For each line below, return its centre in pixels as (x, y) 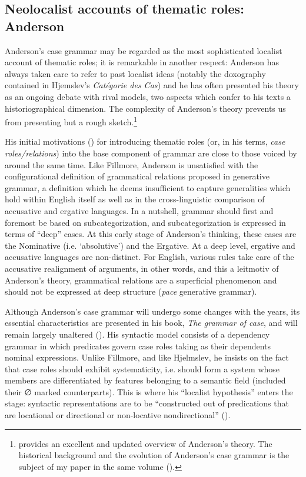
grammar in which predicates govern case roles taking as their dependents (138, 346)
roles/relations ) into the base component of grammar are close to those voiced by (151, 153)
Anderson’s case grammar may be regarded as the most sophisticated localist (144, 50)
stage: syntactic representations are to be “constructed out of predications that (147, 403)
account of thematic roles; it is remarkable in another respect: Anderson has (142, 62)
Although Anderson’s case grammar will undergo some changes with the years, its (152, 311)
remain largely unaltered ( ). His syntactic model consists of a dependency (137, 334)
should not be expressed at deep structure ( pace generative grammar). (131, 291)
